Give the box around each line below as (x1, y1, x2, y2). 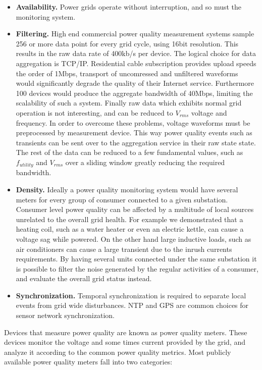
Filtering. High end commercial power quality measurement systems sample (16, 28, 254, 39)
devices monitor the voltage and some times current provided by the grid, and (4, 337, 245, 347)
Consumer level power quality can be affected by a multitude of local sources (16, 204, 254, 215)
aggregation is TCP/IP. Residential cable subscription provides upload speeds (16, 58, 256, 68)
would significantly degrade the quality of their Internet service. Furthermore (16, 78, 254, 88)
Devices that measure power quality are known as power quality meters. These (4, 327, 247, 337)
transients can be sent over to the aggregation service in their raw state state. (16, 137, 256, 147)
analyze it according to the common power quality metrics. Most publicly (4, 346, 231, 357)
